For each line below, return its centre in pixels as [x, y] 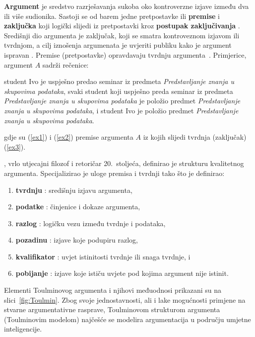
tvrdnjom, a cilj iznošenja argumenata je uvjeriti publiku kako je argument [118, 45]
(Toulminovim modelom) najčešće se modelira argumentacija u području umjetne [127, 319]
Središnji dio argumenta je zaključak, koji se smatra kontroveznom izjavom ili [122, 35]
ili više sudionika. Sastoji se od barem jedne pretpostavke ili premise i [112, 16]
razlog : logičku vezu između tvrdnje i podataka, [91, 223]
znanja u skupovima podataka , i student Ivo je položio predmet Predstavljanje [121, 110]
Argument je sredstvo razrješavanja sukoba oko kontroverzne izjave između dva [127, 6]
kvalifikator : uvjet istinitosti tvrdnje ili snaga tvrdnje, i [103, 256]
